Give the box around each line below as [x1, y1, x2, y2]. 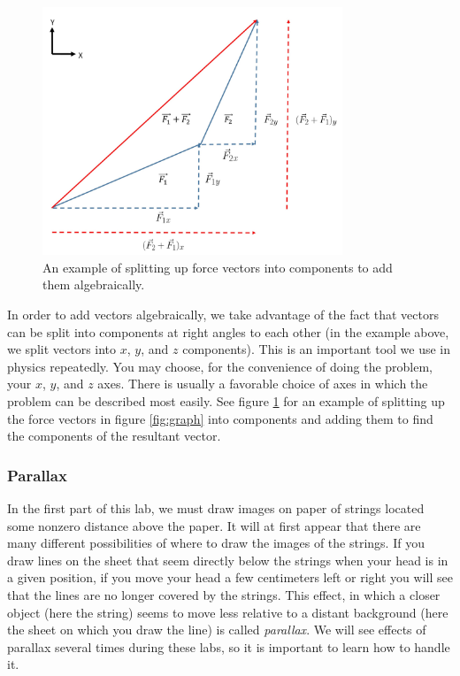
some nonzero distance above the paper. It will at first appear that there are [7, 516, 421, 534]
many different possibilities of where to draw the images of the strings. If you [7, 534, 425, 552]
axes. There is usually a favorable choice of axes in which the [97, 374, 428, 393]
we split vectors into [7, 340, 117, 358]
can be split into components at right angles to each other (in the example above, [7, 322, 449, 341]
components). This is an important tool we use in [182, 340, 451, 358]
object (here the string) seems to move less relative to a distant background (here [7, 603, 448, 621]
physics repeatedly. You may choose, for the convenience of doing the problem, [7, 357, 433, 375]
